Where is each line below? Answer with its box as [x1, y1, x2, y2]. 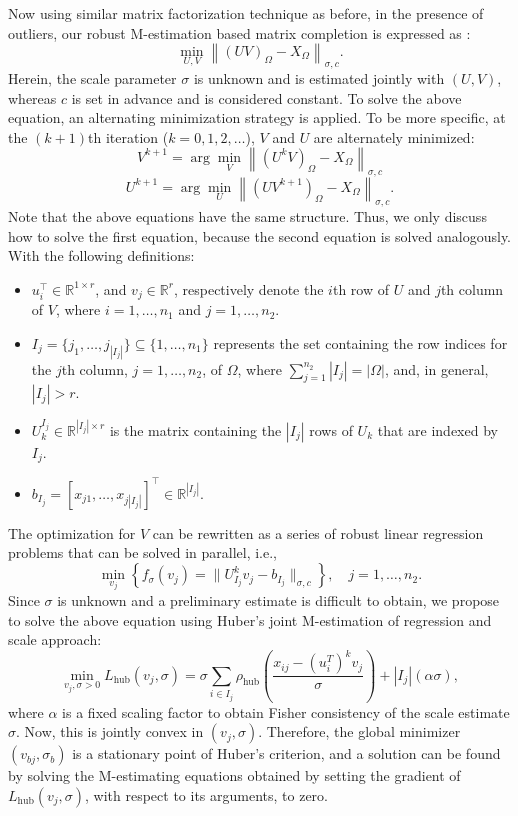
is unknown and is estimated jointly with [193, 67, 445, 88]
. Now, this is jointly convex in [16, 721, 204, 742]
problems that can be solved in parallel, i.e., [8, 542, 277, 563]
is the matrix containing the [109, 419, 282, 440]
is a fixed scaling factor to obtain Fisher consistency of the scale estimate [62, 701, 510, 722]
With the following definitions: [8, 245, 195, 266]
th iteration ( [88, 126, 169, 147]
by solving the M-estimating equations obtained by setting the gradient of [8, 765, 461, 786]
